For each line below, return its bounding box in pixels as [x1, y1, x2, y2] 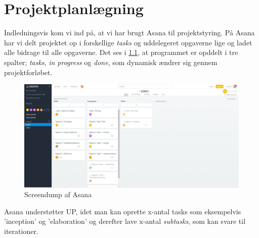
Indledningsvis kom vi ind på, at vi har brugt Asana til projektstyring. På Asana [4, 27, 255, 38]
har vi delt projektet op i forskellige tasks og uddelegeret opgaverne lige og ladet [4, 37, 252, 47]
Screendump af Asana [24, 189, 92, 200]
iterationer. [4, 226, 38, 236]
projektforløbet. [4, 67, 53, 77]
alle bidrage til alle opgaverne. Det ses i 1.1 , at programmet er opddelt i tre [4, 47, 238, 57]
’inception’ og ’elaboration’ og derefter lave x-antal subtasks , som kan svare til [4, 216, 246, 226]
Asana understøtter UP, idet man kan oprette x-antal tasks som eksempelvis [4, 206, 241, 216]
